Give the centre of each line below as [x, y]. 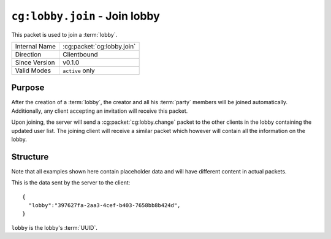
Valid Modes [33, 70]
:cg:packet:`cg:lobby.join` [99, 46]
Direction [28, 54]
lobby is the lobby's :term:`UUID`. [55, 227]
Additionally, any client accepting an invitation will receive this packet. [100, 111]
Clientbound [80, 54]
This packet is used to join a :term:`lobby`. [64, 34]
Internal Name [36, 46]
